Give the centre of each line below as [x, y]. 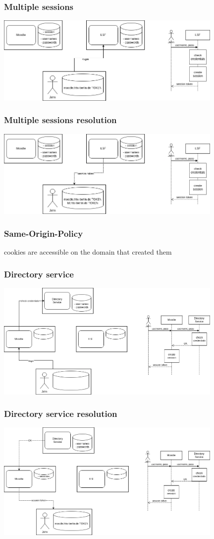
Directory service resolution [61, 414]
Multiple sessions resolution [60, 120]
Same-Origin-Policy [44, 233]
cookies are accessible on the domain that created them [88, 252]
